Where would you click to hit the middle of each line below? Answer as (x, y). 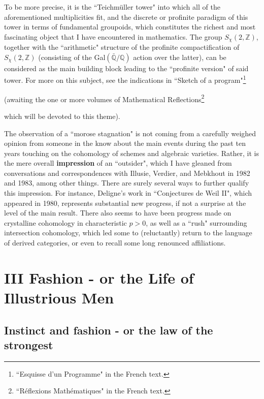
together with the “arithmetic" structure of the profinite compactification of (122, 47)
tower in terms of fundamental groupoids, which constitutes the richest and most (130, 27)
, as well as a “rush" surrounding (196, 222)
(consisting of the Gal (72, 57)
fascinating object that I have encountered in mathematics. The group (113, 36)
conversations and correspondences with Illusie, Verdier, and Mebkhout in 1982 (127, 173)
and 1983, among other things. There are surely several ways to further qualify (127, 183)
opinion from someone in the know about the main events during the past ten (125, 143)
